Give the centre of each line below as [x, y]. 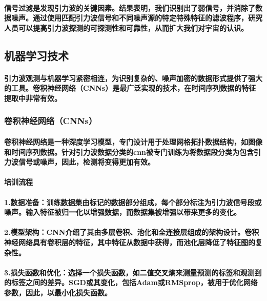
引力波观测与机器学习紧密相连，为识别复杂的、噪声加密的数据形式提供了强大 [133, 78]
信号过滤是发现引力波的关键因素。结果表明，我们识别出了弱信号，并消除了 [130, 7]
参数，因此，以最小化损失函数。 [58, 292]
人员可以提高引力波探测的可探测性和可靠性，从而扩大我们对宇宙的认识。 [126, 27]
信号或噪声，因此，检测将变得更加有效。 [86, 162]
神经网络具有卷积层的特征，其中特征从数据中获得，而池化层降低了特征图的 [130, 242]
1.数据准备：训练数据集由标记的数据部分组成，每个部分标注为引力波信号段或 [133, 202]
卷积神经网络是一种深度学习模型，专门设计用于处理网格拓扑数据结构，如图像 [133, 141]
